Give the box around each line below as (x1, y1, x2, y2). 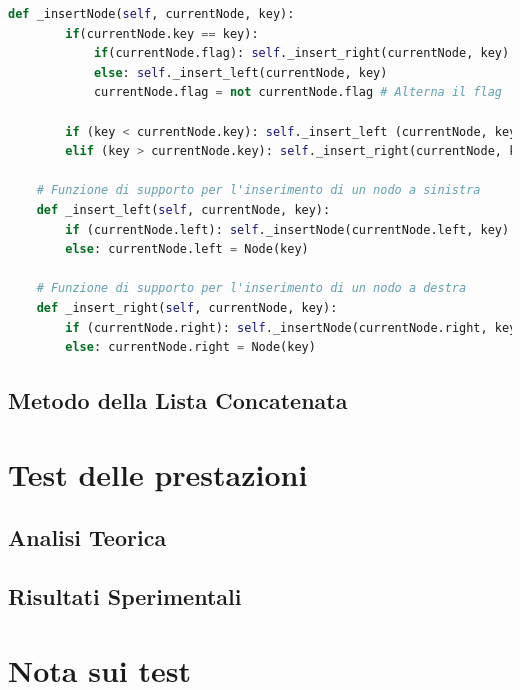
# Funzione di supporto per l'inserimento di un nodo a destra (36, 281, 467, 296)
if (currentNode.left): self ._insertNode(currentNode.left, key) (65, 222, 510, 237)
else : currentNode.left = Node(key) (65, 242, 309, 257)
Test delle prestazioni (8, 453, 308, 494)
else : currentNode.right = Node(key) (65, 340, 316, 355)
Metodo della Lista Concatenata (8, 385, 348, 416)
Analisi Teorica (8, 522, 167, 553)
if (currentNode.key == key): (65, 26, 259, 41)
